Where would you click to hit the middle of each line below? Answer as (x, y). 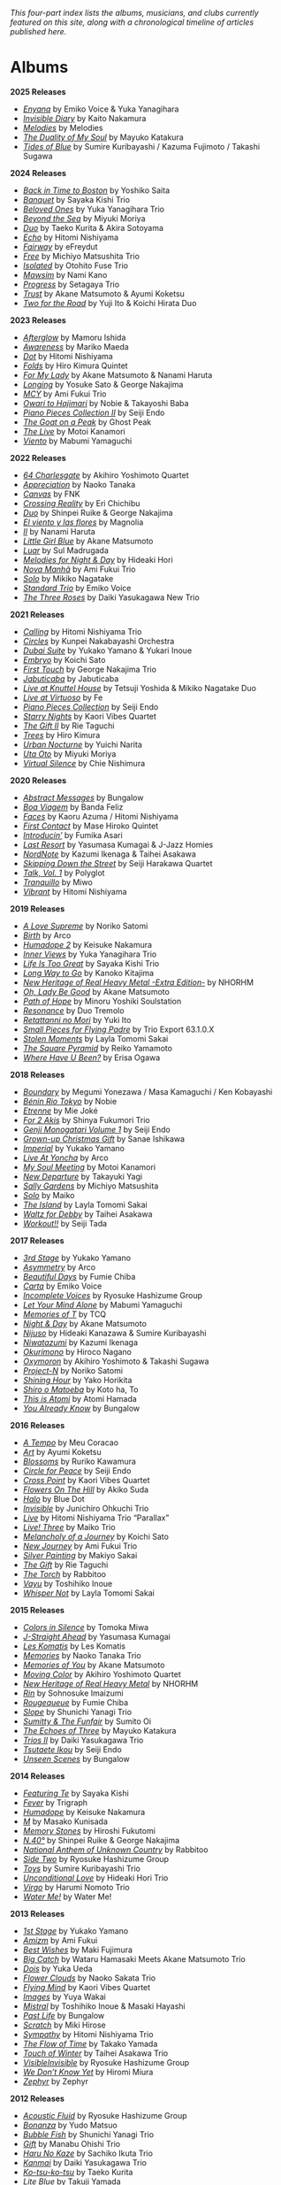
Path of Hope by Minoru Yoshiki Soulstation (102, 1001)
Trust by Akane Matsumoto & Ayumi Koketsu (103, 293)
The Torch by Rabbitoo (65, 1573)
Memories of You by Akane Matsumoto (94, 1665)
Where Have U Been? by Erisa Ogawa (91, 1058)
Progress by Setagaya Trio (71, 284)
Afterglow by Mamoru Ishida (74, 337)
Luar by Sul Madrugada (66, 550)
